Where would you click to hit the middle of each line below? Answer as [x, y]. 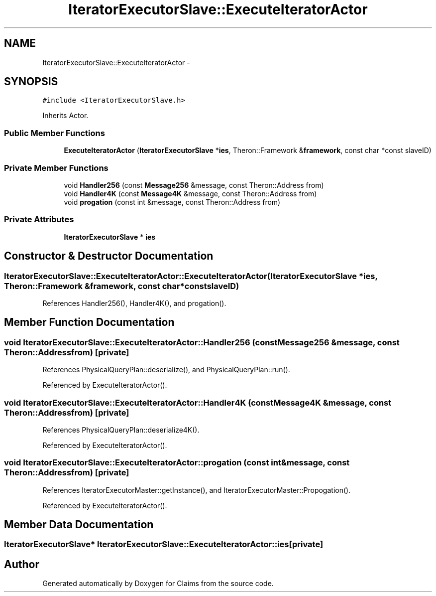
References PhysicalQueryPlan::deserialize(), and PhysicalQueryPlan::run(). [166, 370]
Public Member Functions [54, 133]
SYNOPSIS [31, 82]
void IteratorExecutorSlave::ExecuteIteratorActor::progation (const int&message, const [177, 463]
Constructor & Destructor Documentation [109, 256]
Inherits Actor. [65, 116]
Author [22, 564]
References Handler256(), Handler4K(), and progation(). [134, 303]
